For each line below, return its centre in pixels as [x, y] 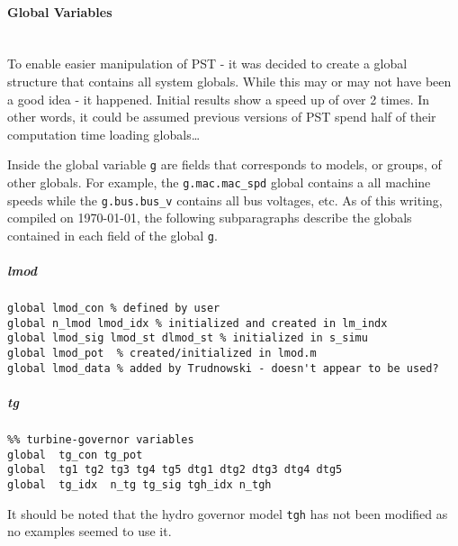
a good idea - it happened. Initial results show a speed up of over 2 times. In [219, 99]
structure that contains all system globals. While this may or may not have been [229, 81]
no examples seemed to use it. [90, 531]
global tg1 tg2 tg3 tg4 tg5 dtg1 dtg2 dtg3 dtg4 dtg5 [175, 470]
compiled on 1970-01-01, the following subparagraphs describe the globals [210, 218]
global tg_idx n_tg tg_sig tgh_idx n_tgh [139, 484]
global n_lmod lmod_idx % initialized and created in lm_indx [198, 323]
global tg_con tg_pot [75, 455]
